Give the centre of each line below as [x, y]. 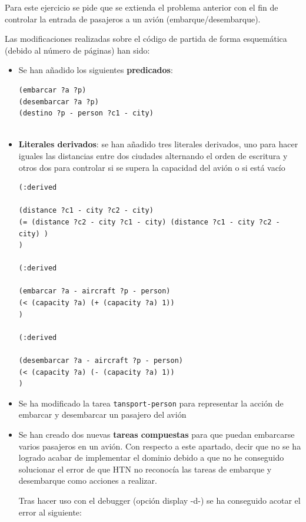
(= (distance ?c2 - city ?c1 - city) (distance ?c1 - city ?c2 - [149, 222]
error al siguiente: [50, 512]
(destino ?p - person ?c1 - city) [86, 113]
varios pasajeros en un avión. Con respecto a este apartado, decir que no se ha [160, 446]
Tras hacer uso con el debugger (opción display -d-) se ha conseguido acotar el [159, 500]
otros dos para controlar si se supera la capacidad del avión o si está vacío [152, 167]
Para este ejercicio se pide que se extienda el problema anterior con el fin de [142, 7]
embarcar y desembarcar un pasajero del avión [102, 414]
